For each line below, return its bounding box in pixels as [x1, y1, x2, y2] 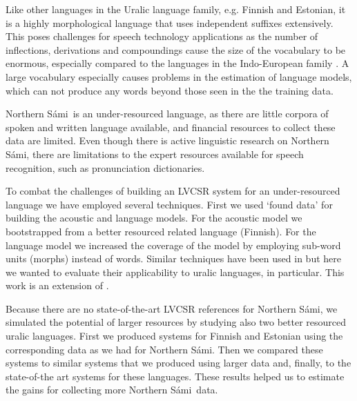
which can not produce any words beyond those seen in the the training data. [6, 83, 334, 97]
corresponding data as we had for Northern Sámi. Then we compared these [6, 342, 323, 356]
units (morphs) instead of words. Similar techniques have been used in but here [6, 251, 341, 266]
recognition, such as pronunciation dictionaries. [6, 160, 205, 175]
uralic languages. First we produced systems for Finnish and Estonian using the [6, 329, 343, 343]
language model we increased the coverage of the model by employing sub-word [6, 237, 341, 252]
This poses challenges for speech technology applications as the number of [6, 29, 318, 43]
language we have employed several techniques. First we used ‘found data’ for [6, 197, 333, 211]
